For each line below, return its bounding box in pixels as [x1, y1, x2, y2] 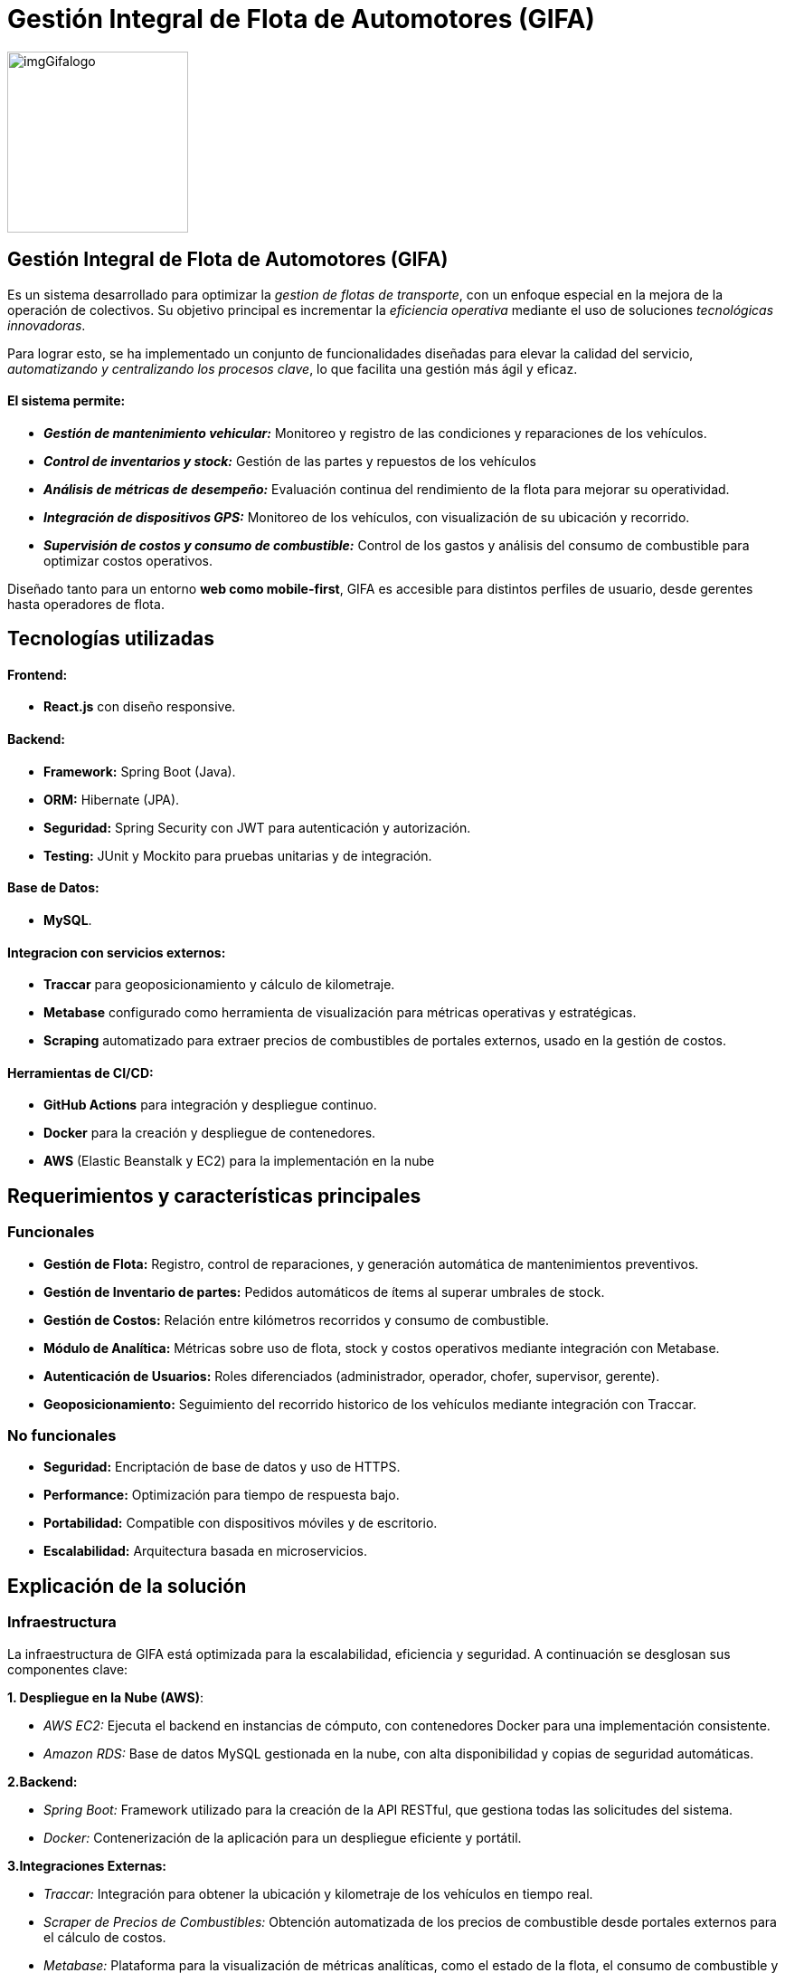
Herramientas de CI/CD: [7, 1064, 154, 1081]
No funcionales [7, 1425, 117, 1444]
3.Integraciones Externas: [7, 1857, 167, 1873]
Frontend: [7, 666, 68, 682]
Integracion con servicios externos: [7, 944, 226, 960]
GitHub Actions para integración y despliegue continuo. [43, 1097, 377, 1113]
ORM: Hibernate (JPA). [43, 791, 180, 807]
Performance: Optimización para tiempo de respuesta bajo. [43, 1487, 400, 1503]
